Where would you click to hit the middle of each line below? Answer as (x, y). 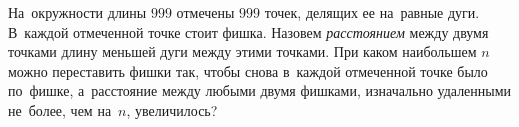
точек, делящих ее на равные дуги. (372, 12)
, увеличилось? (172, 109)
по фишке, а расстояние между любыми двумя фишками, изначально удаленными (260, 90)
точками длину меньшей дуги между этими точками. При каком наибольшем (242, 51)
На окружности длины (77, 12)
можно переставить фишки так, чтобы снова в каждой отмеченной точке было (248, 70)
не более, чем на (60, 109)
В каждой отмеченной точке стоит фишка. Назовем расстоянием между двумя (248, 31)
